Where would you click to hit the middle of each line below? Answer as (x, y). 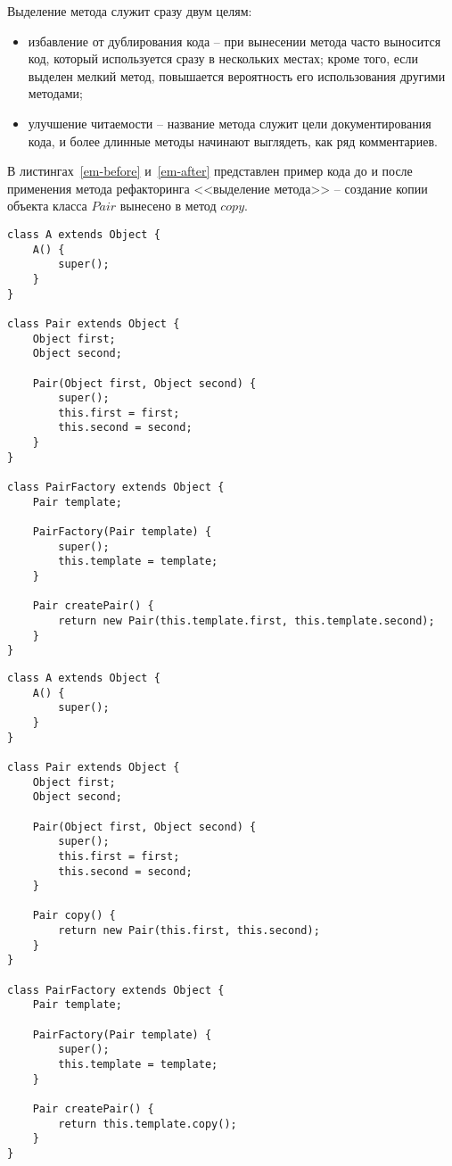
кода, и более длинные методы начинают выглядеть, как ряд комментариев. (233, 141)
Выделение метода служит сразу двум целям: (130, 11)
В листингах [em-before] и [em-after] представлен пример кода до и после (210, 171)
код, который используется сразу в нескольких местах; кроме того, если (223, 58)
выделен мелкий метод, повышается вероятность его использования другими (237, 75)
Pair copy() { (74, 916)
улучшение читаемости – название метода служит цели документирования (230, 123)
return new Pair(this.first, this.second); (189, 931)
